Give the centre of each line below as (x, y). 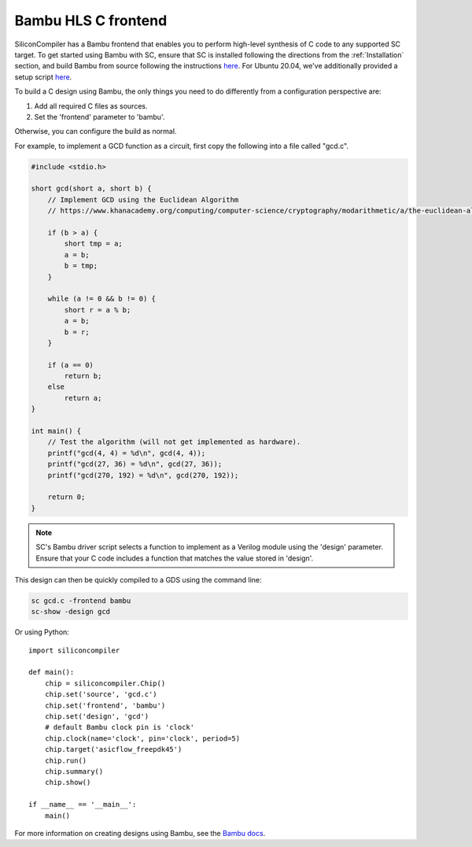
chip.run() (66, 760)
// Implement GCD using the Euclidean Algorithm (143, 200)
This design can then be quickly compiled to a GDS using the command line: (138, 579)
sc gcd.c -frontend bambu (81, 601)
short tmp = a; (94, 244)
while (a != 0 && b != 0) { (102, 299)
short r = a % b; (98, 310)
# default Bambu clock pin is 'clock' (120, 727)
